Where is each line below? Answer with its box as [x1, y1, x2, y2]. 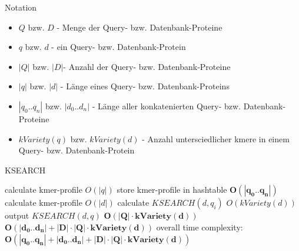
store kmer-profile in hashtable [117, 183, 227, 196]
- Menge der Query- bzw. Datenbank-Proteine [57, 21, 222, 33]
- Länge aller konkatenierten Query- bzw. [92, 99, 241, 112]
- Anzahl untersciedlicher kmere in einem [142, 132, 290, 145]
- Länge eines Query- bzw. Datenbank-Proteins [60, 80, 230, 92]
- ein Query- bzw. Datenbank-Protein [51, 41, 186, 53]
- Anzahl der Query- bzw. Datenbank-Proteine [63, 60, 231, 72]
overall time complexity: [156, 220, 243, 233]
